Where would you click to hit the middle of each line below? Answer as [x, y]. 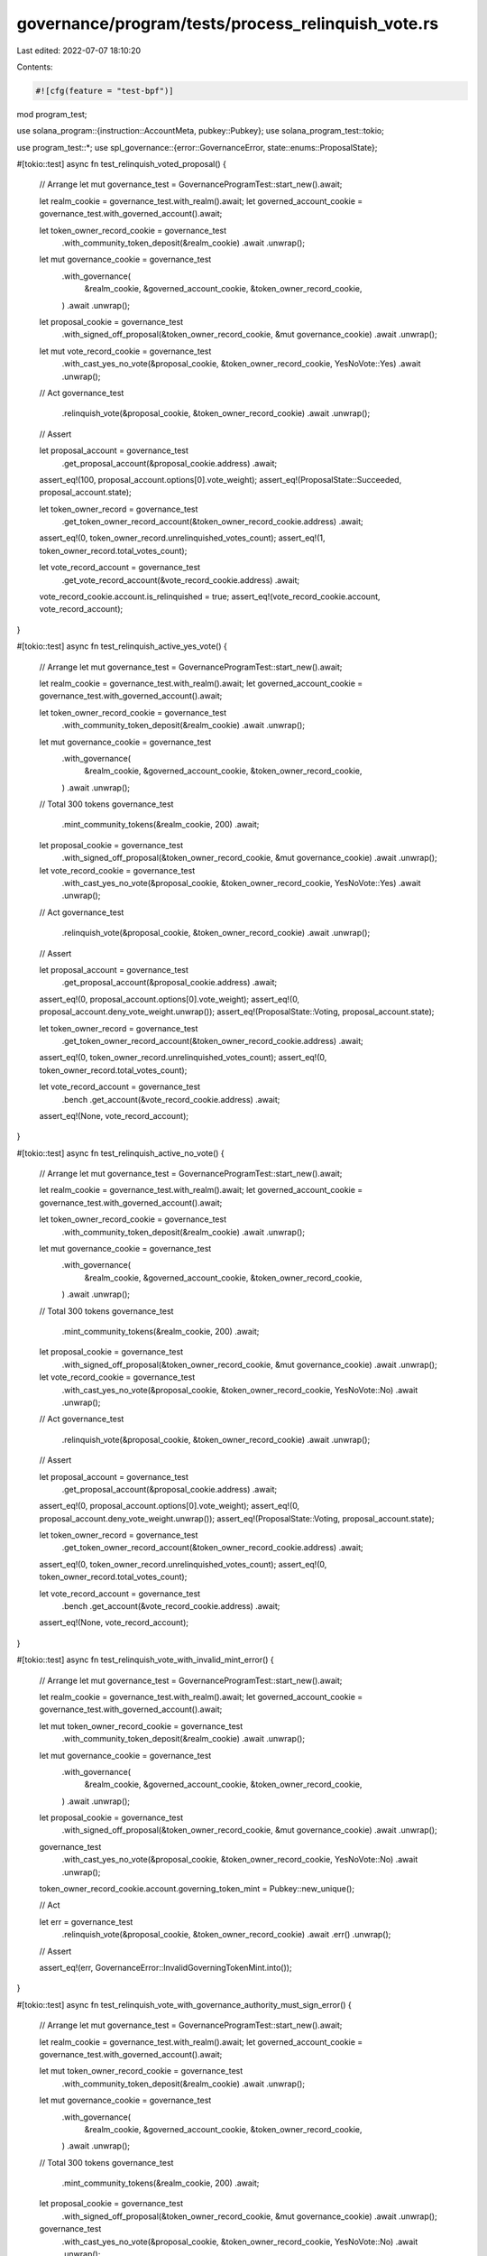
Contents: [35, 67]
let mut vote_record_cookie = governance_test [125, 351]
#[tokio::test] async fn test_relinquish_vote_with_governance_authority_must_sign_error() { [184, 2004]
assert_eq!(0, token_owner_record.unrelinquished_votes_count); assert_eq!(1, [182, 538]
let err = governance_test [86, 1921]
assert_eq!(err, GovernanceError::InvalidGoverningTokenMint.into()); [165, 1968]
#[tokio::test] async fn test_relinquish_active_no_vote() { [120, 1153]
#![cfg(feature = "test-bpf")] [105, 91]
